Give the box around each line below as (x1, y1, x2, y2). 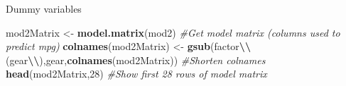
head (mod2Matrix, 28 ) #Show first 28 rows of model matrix (6, 66, 267, 81)
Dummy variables (6, 1, 82, 16)
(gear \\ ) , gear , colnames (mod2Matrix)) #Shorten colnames (6, 52, 266, 67)
